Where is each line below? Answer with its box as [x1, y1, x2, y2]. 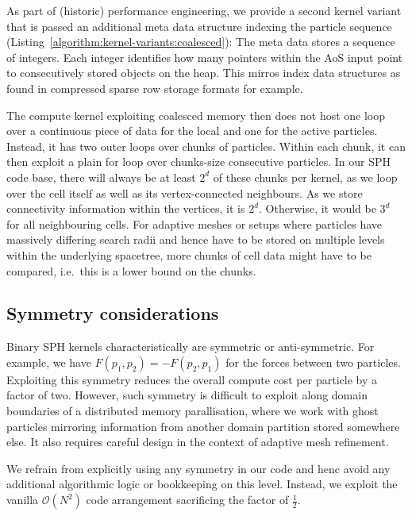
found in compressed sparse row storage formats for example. [6, 79, 303, 96]
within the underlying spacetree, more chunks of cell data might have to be [6, 246, 372, 263]
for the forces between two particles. [225, 353, 401, 370]
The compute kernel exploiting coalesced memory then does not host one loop [6, 106, 386, 123]
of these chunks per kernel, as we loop [213, 168, 398, 185]
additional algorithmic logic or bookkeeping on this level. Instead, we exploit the [6, 476, 398, 492]
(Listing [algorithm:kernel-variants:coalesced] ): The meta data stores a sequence [6, 33, 395, 50]
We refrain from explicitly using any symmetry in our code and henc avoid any [6, 460, 391, 476]
